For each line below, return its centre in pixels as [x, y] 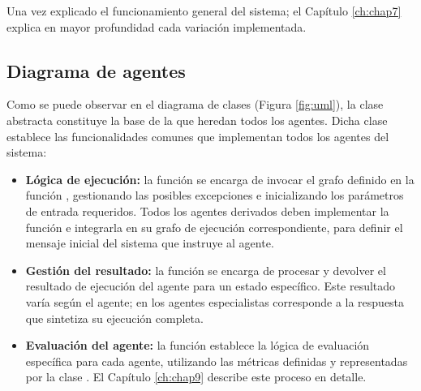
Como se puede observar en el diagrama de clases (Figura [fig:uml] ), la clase [195, 104]
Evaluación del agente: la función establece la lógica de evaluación [198, 345]
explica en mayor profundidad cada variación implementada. [157, 26]
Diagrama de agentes [96, 70]
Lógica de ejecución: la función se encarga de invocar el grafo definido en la [220, 179]
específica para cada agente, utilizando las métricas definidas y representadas [217, 361]
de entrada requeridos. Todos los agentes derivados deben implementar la [207, 211]
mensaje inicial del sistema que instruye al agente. [150, 243]
